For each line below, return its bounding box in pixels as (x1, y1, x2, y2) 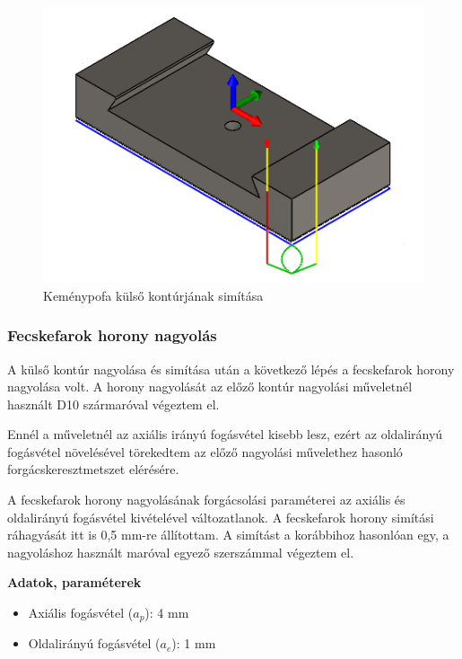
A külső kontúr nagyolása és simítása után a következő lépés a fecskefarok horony (7, 359, 455, 378)
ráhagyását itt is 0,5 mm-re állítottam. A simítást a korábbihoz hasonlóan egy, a (7, 525, 449, 544)
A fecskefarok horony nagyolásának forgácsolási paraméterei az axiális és (7, 490, 405, 509)
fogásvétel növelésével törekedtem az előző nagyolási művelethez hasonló (7, 442, 403, 461)
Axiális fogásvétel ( (28, 603, 134, 622)
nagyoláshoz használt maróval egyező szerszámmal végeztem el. (7, 542, 354, 561)
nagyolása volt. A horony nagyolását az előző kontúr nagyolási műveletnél (7, 377, 413, 396)
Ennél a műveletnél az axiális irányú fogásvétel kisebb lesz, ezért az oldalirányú (7, 425, 443, 444)
